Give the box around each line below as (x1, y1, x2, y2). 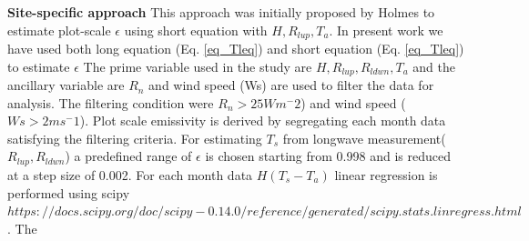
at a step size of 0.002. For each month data (7, 165, 253, 184)
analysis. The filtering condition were (7, 93, 214, 112)
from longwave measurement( (282, 128, 446, 147)
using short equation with (124, 20, 268, 39)
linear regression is (334, 165, 438, 184)
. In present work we (329, 20, 443, 39)
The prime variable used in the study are (83, 56, 312, 75)
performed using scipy (7, 183, 130, 202)
